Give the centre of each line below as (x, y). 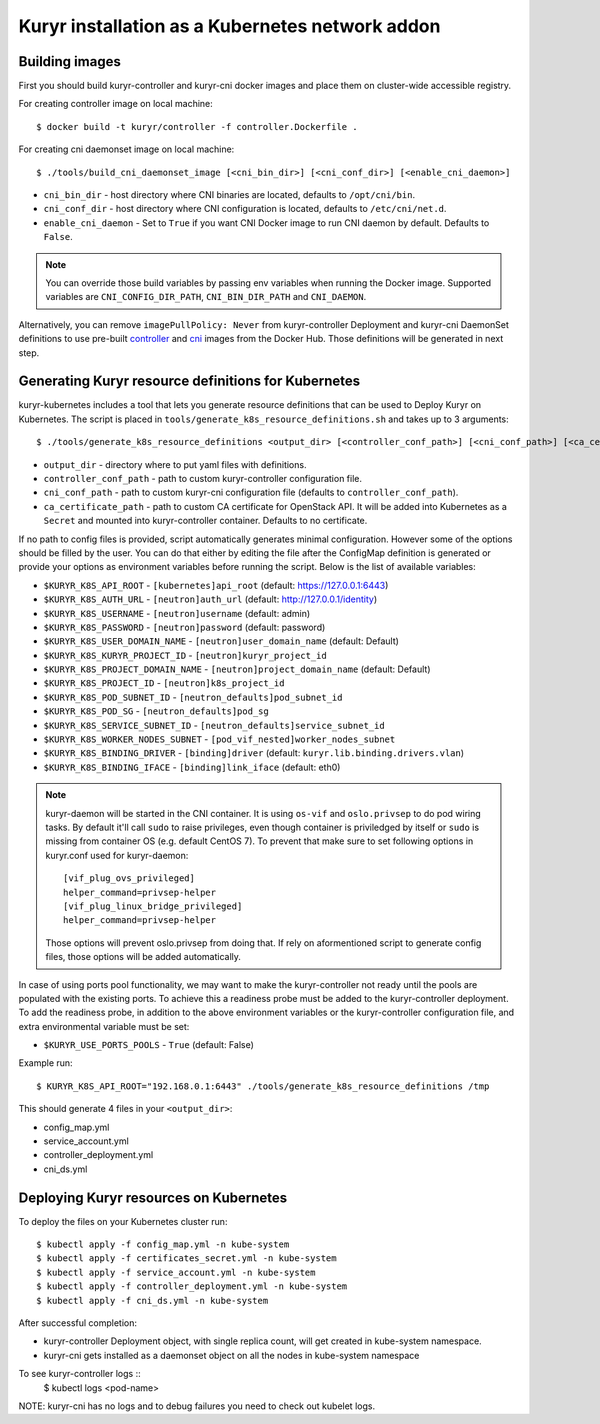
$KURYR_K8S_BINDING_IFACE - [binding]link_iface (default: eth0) (192, 767)
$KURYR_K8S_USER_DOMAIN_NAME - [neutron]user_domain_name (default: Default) (221, 641)
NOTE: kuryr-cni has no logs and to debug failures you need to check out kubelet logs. (196, 1406)
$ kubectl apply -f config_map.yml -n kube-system (163, 1244)
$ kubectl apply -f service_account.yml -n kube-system (176, 1272)
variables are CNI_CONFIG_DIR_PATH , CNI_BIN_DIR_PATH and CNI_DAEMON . (206, 297)
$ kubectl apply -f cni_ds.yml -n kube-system (152, 1300)
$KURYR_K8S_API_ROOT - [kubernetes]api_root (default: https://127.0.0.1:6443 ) (216, 585)
